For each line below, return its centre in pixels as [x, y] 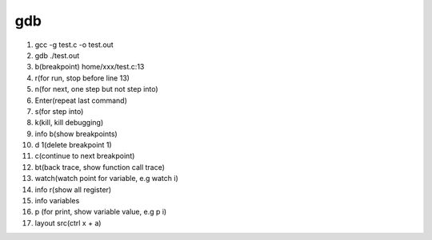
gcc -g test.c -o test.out [74, 45]
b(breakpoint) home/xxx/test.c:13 [90, 67]
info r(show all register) [73, 189]
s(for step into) [59, 111]
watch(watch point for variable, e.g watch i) [107, 179]
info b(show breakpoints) [76, 134]
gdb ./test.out [57, 55]
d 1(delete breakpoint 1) [73, 145]
